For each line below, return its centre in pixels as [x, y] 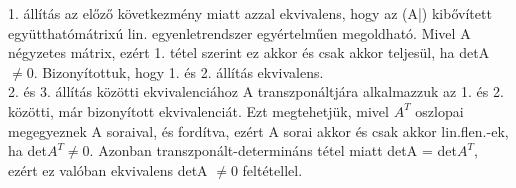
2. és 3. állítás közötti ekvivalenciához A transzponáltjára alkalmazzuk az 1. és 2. [256, 91]
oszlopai [439, 110]
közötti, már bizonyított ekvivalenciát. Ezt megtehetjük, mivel [198, 110]
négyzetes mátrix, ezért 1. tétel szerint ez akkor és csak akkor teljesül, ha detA [249, 52]
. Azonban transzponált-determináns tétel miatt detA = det [273, 150]
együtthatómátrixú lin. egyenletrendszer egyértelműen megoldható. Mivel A [239, 32]
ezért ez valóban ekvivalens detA [108, 169]
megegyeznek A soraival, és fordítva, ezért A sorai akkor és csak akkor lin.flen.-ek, [258, 130]
